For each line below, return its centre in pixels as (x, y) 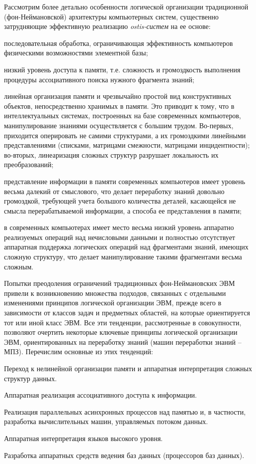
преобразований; (29, 164)
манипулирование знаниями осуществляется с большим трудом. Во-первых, (119, 125)
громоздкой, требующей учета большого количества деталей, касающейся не (120, 201)
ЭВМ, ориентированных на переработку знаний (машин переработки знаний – (123, 342)
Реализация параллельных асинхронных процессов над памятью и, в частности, (125, 411)
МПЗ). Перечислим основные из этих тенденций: (79, 351)
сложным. (19, 266)
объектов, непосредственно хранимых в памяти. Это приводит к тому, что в (119, 106)
